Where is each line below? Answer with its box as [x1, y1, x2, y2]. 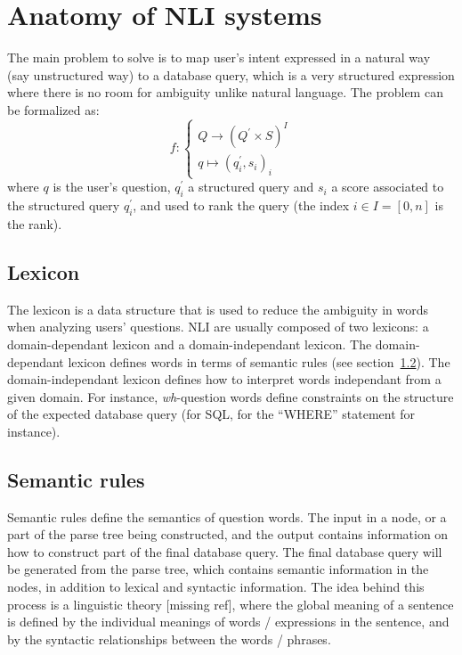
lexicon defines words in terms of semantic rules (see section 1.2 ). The [68, 352, 450, 371]
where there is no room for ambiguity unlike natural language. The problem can [7, 83, 443, 102]
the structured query [7, 196, 120, 215]
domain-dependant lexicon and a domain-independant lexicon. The [7, 334, 372, 353]
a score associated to [331, 177, 444, 196]
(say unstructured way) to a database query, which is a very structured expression [7, 65, 455, 84]
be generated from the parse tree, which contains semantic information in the [7, 560, 429, 578]
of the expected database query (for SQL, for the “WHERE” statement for [7, 405, 416, 423]
